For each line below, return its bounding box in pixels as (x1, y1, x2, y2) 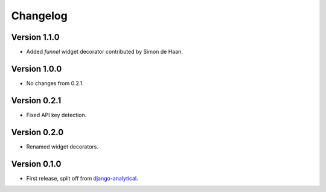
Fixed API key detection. (26, 111, 87, 118)
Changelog (11, 9, 68, 22)
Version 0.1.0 (11, 159, 62, 169)
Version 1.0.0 (11, 63, 62, 74)
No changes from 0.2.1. (26, 79, 84, 87)
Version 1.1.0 (11, 32, 60, 42)
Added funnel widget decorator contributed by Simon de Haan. (26, 48, 184, 56)
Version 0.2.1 (11, 95, 62, 106)
